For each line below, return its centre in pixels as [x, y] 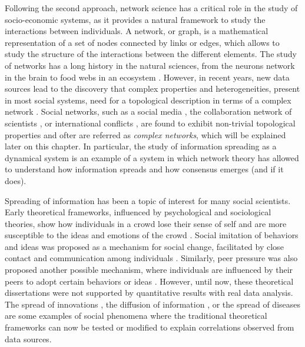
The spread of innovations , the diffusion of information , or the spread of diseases [153, 304]
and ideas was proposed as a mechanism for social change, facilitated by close [144, 246]
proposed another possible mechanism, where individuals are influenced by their [149, 270]
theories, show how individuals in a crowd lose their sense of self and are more [146, 223]
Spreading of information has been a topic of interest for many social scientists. [148, 200]
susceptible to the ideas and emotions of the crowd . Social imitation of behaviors [152, 235]
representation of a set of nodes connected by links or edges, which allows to [142, 42]
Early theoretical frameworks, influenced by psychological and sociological [138, 212]
